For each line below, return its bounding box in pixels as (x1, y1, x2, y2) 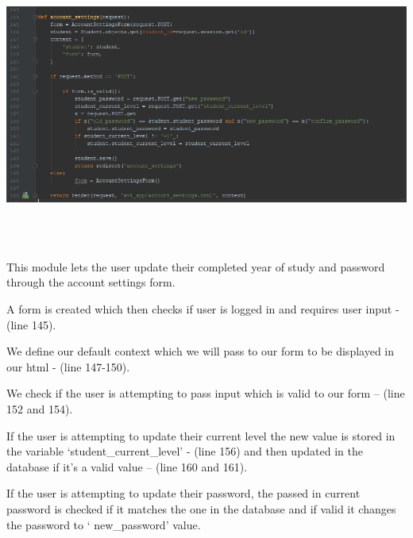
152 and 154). (6, 400, 73, 417)
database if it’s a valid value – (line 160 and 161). (6, 458, 248, 475)
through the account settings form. (6, 274, 176, 290)
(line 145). (6, 316, 56, 332)
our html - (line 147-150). (6, 358, 130, 375)
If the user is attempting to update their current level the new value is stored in (6, 427, 396, 444)
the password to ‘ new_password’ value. (6, 516, 201, 532)
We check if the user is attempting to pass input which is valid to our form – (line (6, 385, 405, 402)
